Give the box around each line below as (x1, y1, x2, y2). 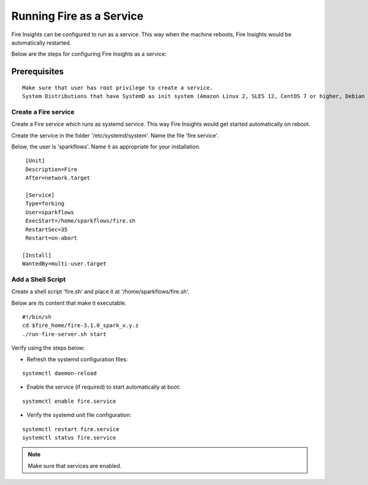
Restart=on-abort (25, 234, 78, 242)
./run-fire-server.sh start (22, 330, 107, 337)
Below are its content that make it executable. (11, 299, 127, 307)
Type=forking (25, 200, 64, 207)
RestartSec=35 (25, 226, 68, 233)
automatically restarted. (11, 39, 72, 46)
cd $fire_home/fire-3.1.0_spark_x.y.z (22, 322, 139, 329)
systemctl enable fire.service (22, 397, 117, 405)
